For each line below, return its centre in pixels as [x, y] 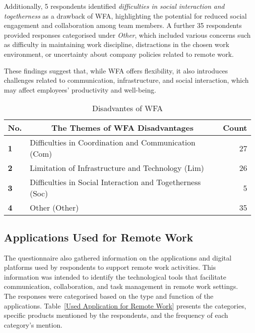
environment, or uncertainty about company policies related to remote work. [119, 54]
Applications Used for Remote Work [99, 237]
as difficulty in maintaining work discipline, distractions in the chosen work [117, 44]
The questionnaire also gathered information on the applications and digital [118, 257]
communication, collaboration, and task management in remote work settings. [121, 286]
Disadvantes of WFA [127, 108]
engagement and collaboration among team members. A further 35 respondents [123, 25]
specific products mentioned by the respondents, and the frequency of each [116, 315]
